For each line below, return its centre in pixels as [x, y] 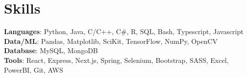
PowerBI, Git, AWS [34, 69]
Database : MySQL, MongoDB [51, 50]
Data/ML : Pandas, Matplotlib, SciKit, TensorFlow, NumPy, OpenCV [111, 41]
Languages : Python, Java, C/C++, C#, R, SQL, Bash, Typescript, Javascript [124, 31]
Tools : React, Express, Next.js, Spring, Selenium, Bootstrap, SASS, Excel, [116, 60]
